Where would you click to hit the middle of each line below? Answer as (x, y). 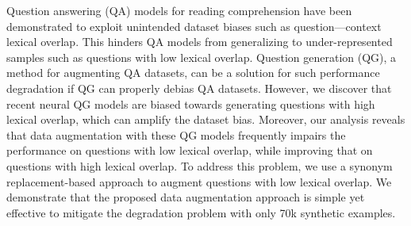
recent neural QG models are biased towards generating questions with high (191, 103)
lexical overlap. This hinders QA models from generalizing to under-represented (200, 42)
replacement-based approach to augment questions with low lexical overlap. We (199, 181)
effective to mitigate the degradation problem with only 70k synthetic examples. (201, 212)
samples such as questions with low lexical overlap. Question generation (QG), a (202, 57)
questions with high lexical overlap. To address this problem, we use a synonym (200, 165)
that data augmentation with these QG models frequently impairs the (176, 134)
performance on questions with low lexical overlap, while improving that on (190, 150)
